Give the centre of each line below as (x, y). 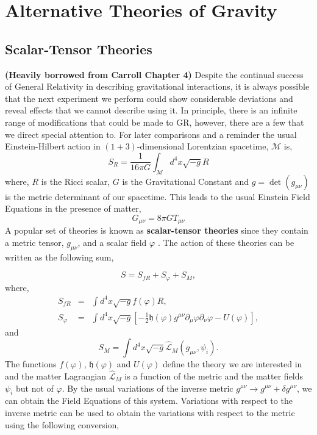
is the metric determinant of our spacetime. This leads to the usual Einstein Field (158, 196)
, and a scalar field (112, 242)
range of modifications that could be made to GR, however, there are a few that (155, 122)
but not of (34, 388)
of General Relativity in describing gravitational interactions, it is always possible (157, 86)
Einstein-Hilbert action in (53, 146)
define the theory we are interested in (232, 364)
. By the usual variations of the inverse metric (148, 388)
